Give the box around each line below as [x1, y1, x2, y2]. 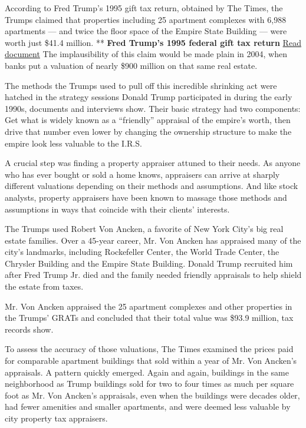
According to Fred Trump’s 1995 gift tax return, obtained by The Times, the [5, 2, 283, 14]
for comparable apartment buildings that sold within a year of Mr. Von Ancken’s [5, 354, 297, 367]
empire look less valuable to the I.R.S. [5, 137, 142, 149]
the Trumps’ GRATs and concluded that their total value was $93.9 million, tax [5, 311, 294, 324]
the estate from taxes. [5, 280, 84, 293]
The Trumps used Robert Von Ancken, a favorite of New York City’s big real [5, 223, 284, 235]
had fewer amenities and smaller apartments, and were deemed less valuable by [5, 400, 291, 413]
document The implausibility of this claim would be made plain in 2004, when [5, 48, 287, 60]
